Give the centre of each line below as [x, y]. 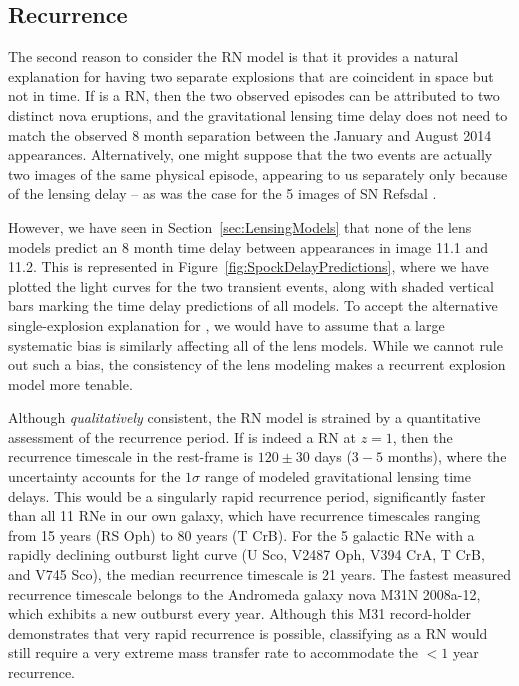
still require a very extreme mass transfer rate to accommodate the [213, 652]
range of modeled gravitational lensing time [337, 476]
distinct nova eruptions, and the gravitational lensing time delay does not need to [258, 114]
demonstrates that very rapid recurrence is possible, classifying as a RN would [248, 632]
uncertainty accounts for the [94, 476]
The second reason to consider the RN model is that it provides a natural [233, 56]
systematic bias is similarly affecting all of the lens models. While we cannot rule [255, 344]
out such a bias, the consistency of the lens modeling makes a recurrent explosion [257, 364]
